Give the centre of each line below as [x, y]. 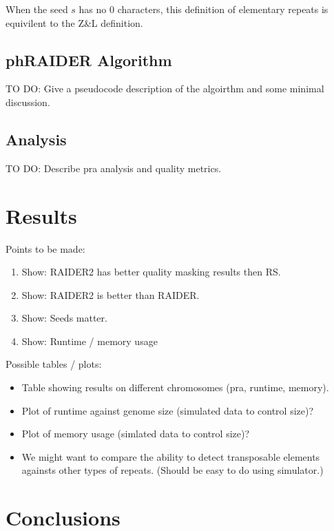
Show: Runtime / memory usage [90, 341]
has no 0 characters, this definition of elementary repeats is [203, 9]
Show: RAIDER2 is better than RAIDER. [111, 294]
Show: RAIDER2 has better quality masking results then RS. [151, 272]
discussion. [28, 102]
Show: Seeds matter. [64, 318]
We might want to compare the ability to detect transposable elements [171, 456]
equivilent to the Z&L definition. [74, 22]
